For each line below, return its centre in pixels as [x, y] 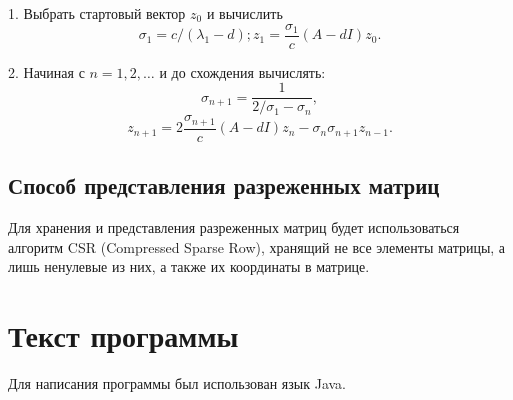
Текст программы [123, 334]
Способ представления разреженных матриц [224, 185]
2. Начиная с [46, 71]
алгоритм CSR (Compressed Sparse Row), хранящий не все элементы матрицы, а [257, 246]
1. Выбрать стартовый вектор [97, 13]
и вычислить [244, 13]
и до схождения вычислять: [242, 71]
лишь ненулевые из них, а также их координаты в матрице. [189, 266]
